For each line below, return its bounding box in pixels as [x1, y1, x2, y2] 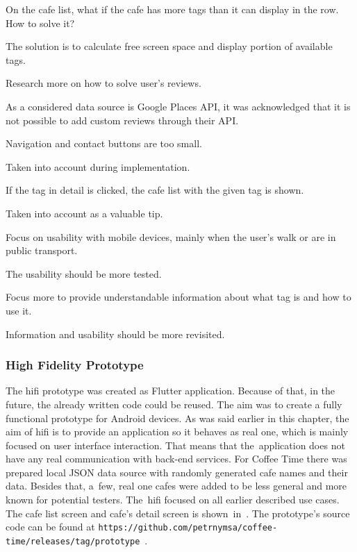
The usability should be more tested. [6, 266, 162, 281]
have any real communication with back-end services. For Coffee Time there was [6, 451, 347, 466]
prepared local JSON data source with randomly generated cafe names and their [6, 465, 348, 479]
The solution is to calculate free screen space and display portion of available [6, 39, 333, 53]
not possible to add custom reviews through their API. [6, 112, 239, 127]
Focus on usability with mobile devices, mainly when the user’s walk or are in [6, 229, 336, 244]
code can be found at [6, 519, 95, 534]
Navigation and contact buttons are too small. [6, 136, 202, 151]
